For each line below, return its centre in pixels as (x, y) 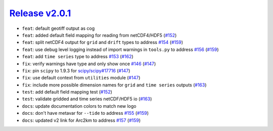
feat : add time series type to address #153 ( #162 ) (78, 57)
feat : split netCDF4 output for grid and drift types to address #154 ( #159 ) (103, 42)
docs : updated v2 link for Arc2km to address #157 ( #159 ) (81, 120)
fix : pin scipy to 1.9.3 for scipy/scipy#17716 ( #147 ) (76, 70)
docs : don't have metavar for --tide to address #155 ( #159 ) (85, 113)
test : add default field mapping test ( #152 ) (67, 92)
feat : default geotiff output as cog (58, 28)
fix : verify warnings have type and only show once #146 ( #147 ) (89, 64)
